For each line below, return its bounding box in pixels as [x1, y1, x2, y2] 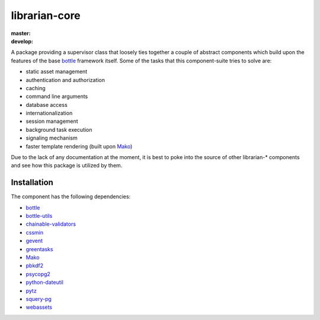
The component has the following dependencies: [11, 193, 131, 200]
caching [25, 84, 46, 91]
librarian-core [11, 9, 81, 22]
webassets [25, 303, 53, 311]
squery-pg [25, 296, 52, 302]
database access [25, 101, 68, 108]
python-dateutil [25, 279, 64, 286]
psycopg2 [25, 270, 50, 277]
